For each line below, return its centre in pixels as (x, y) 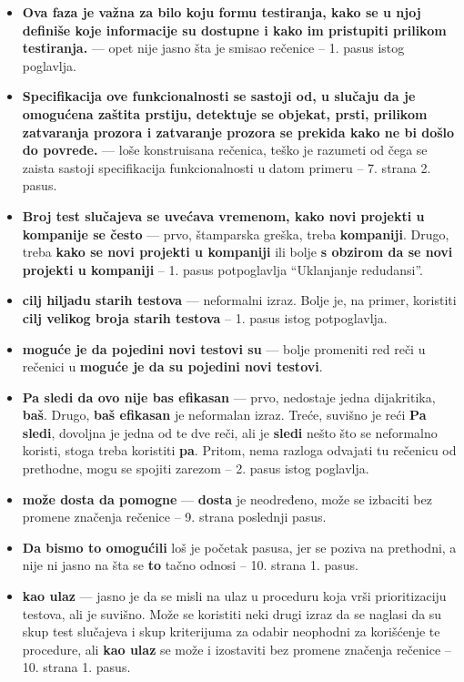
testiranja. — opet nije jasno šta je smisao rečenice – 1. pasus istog (213, 48)
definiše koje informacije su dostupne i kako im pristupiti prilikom (234, 30)
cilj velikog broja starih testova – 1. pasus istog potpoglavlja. (205, 317)
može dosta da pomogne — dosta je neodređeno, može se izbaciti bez (227, 499)
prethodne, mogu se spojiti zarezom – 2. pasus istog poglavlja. (196, 468)
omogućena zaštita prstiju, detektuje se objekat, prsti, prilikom (225, 113)
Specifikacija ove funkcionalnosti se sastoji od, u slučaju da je (219, 96)
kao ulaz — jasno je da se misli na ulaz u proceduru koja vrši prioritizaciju (234, 596)
